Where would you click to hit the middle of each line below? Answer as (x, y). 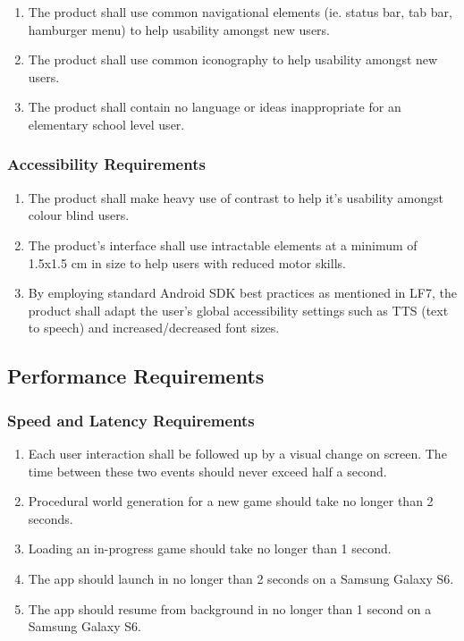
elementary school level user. (106, 124)
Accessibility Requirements (106, 164)
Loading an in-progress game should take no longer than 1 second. (210, 548)
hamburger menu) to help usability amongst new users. (179, 29)
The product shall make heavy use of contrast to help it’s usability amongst (236, 197)
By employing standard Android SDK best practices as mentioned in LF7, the (242, 293)
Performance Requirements (136, 376)
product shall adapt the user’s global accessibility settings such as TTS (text (238, 310)
